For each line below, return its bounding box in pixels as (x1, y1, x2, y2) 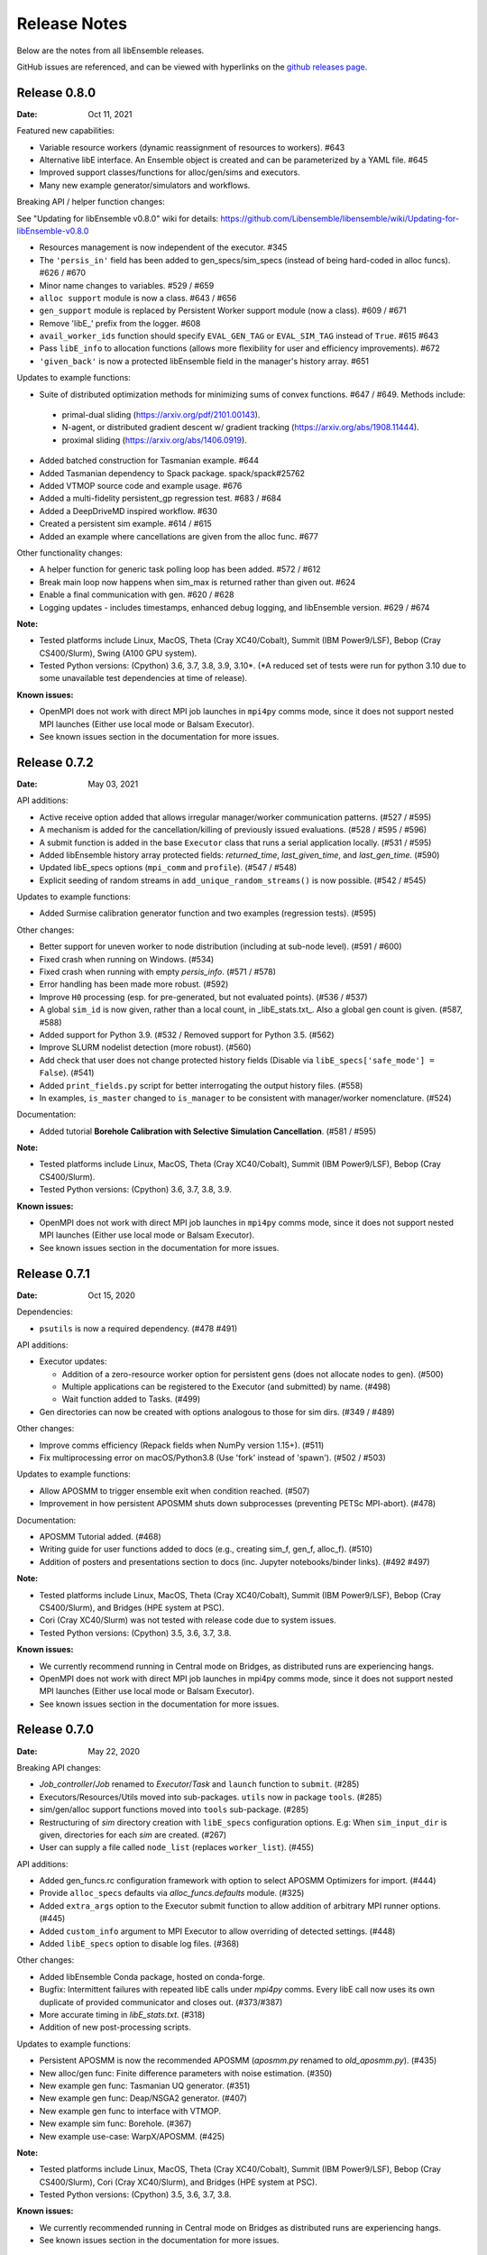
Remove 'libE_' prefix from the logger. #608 (39, 318, 201, 328)
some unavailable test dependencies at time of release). (39, 673, 248, 684)
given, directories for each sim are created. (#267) (39, 1829, 227, 1840)
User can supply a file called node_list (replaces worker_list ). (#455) (39, 1842, 315, 1853)
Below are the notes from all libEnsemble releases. (16, 45, 205, 56)
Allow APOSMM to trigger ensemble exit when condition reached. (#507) (39, 1485, 310, 1496)
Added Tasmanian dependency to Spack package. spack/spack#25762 (39, 467, 306, 478)
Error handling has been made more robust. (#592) (39, 979, 229, 989)
